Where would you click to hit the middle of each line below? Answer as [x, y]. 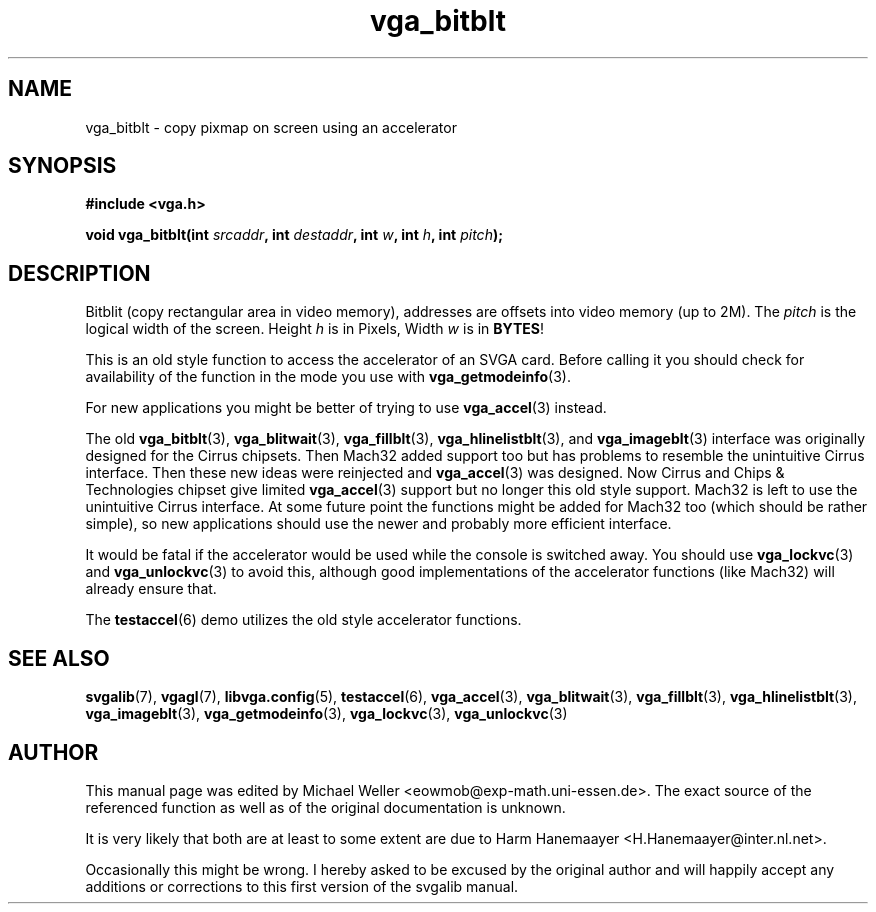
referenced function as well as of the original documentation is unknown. [325, 807]
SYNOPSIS [62, 166]
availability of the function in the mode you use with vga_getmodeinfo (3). [328, 377]
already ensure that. [151, 589]
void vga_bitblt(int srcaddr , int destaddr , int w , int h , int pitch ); [294, 235]
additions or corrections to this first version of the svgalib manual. [302, 886]
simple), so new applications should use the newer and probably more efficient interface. [378, 524]
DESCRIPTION [79, 273]
